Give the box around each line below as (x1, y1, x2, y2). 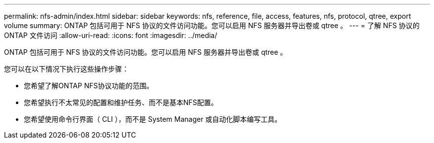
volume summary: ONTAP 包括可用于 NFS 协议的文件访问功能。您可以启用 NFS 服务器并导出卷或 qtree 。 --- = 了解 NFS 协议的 (4, 21, 420, 30)
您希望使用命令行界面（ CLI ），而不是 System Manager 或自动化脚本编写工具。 (24, 115, 282, 123)
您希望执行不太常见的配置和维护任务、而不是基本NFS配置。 (24, 98, 218, 107)
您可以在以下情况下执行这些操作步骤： (4, 65, 129, 73)
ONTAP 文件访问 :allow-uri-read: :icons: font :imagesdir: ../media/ (4, 31, 217, 39)
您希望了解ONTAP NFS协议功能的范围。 (24, 81, 154, 90)
